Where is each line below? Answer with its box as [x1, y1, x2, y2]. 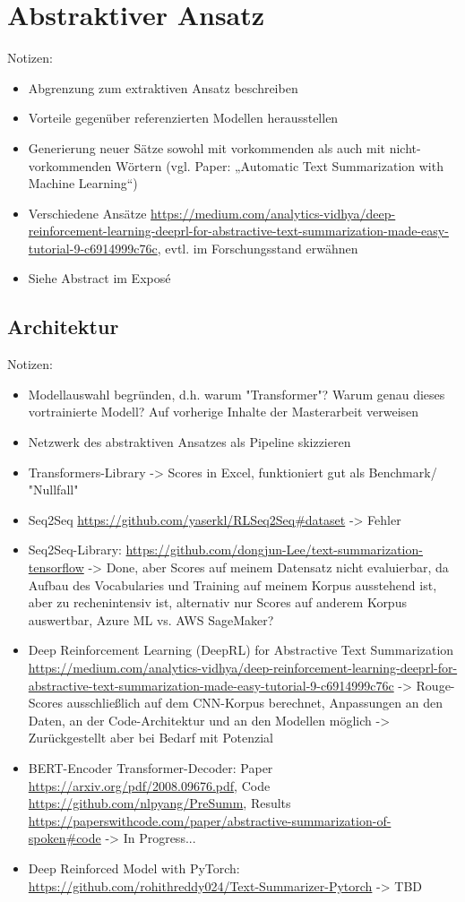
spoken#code [28, 829, 101, 847]
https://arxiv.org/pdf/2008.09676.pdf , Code [28, 776, 271, 795]
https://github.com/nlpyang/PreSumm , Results [28, 794, 291, 812]
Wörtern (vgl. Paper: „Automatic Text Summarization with [116, 156, 443, 175]
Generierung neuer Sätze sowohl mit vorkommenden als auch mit [28, 138, 386, 157]
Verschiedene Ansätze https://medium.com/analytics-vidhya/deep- [28, 203, 396, 222]
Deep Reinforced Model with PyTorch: [28, 858, 240, 877]
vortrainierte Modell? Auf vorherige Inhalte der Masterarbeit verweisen [28, 402, 419, 421]
